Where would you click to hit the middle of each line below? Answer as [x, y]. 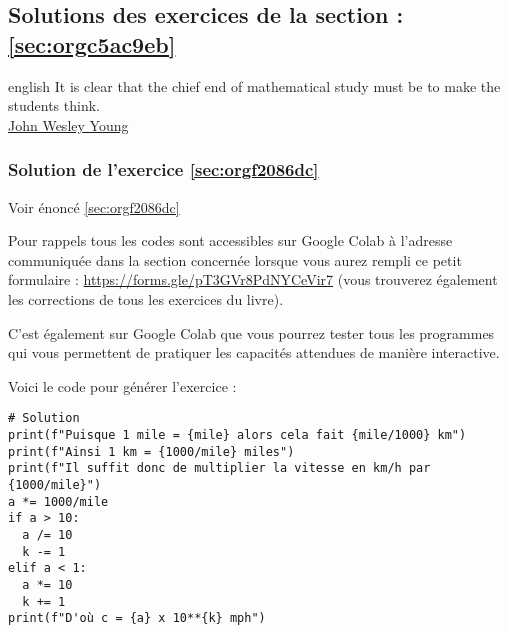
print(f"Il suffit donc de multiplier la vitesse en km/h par [219, 468]
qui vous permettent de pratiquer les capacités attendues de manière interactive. [254, 352]
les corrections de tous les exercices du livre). [146, 298]
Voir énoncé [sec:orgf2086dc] [94, 206]
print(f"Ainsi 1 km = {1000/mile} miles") [151, 451]
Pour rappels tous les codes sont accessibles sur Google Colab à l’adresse [230, 240]
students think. [54, 105]
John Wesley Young [68, 124]
